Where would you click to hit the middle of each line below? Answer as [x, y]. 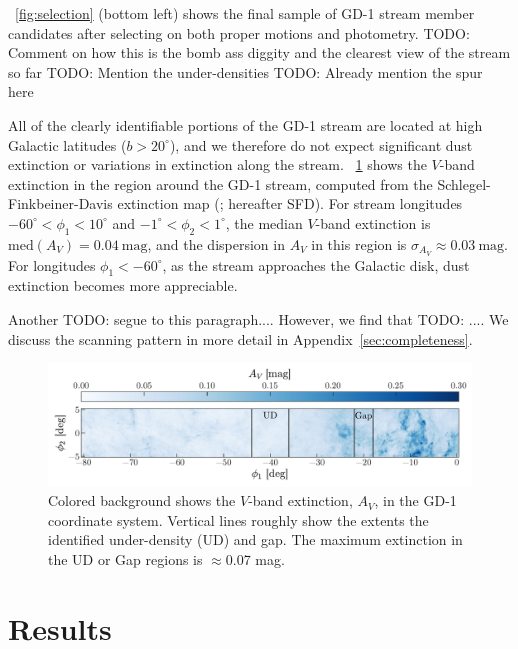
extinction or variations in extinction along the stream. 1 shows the [217, 164]
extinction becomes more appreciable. [123, 285]
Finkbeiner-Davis [60, 203]
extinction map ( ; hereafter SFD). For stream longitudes [290, 203]
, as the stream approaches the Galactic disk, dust [316, 264]
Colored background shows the [142, 500]
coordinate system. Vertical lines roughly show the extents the [238, 519]
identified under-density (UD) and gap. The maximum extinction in [255, 539]
